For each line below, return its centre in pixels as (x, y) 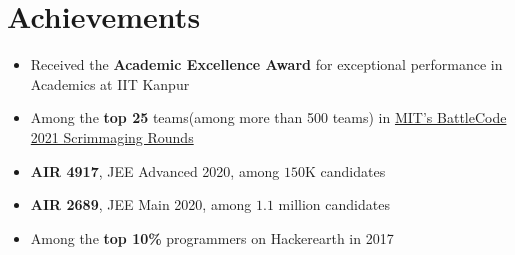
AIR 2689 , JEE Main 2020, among (141, 204)
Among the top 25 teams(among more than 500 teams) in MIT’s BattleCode (268, 117)
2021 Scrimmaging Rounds (112, 136)
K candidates (345, 170)
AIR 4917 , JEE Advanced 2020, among (155, 170)
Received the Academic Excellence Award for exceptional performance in (266, 64)
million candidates (334, 204)
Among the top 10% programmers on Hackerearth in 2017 (212, 237)
